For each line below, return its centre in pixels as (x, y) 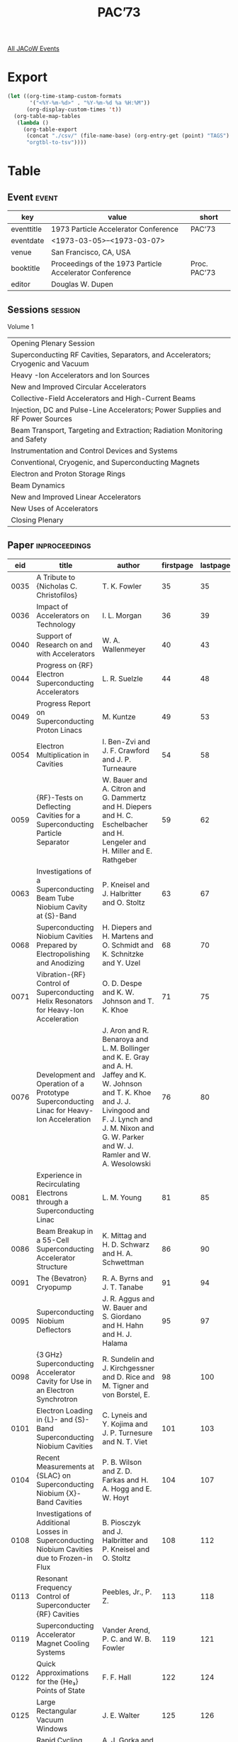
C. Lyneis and (125, 1415)
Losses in (52, 1531)
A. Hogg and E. (127, 1488)
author (128, 565)
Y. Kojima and (125, 1424)
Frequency (54, 1587)
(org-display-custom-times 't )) (74, 109)
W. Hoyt (116, 1498)
